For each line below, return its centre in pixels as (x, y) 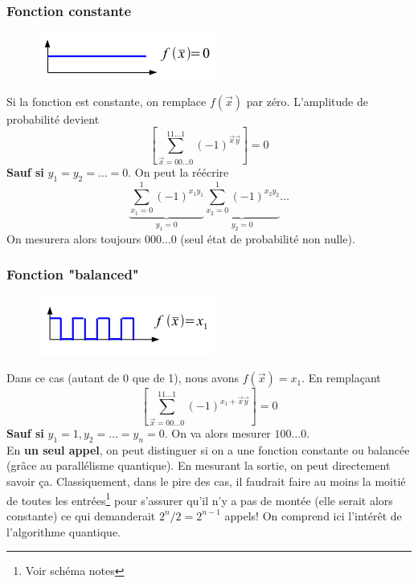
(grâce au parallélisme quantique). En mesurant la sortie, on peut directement (199, 465)
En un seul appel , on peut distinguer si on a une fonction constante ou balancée (208, 449)
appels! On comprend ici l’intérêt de (313, 515)
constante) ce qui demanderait (81, 515)
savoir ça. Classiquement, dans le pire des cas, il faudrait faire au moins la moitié (206, 481)
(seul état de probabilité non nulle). (268, 238)
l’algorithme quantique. (64, 531)
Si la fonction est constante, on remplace (107, 101)
